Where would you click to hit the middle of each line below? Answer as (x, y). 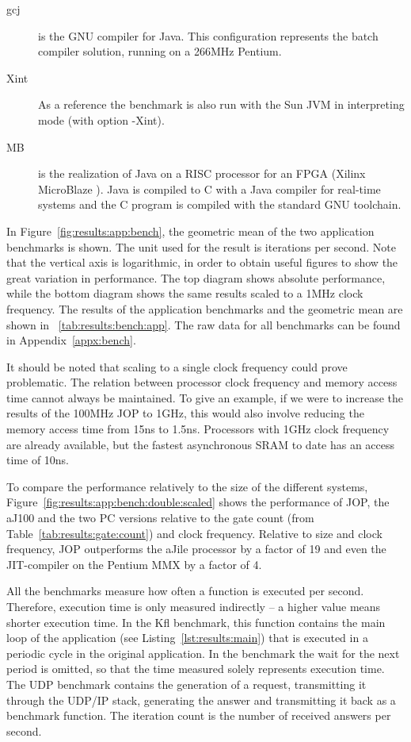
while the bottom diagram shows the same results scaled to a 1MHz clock (185, 293)
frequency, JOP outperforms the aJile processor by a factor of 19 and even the (196, 549)
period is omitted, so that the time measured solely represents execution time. (196, 669)
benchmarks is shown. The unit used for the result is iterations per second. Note (201, 246)
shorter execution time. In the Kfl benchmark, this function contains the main (196, 622)
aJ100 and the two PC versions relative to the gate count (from (160, 518)
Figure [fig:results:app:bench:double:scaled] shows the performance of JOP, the (198, 502)
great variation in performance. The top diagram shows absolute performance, (196, 277)
